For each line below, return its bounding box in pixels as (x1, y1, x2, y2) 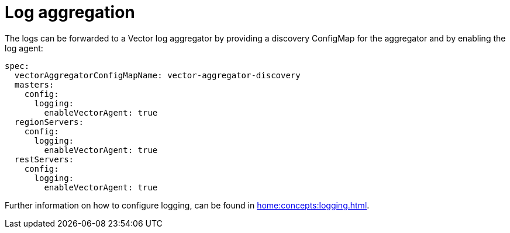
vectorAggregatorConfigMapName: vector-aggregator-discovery (14, 70, 301, 80)
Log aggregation (5, 2, 135, 22)
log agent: (5, 43, 43, 53)
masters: (14, 79, 54, 89)
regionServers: (14, 117, 84, 127)
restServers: (14, 154, 74, 164)
